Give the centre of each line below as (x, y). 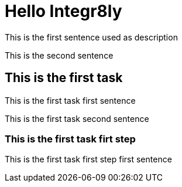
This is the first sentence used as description (91, 37)
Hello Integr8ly (63, 11)
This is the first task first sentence (70, 100)
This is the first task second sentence (77, 118)
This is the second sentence (59, 55)
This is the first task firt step (70, 139)
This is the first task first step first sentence (88, 159)
